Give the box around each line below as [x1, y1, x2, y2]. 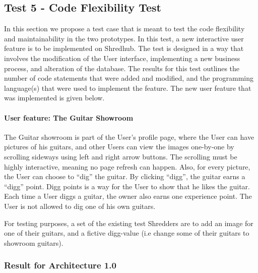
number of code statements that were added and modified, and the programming [4, 73, 253, 83]
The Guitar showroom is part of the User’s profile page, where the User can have [4, 131, 254, 142]
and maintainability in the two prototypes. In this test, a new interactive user [4, 33, 244, 43]
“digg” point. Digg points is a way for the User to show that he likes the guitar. [4, 181, 250, 191]
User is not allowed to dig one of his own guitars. [4, 200, 156, 211]
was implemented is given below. [4, 92, 105, 103]
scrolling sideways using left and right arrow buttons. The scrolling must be [4, 151, 237, 161]
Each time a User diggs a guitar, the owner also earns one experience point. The [4, 191, 252, 201]
